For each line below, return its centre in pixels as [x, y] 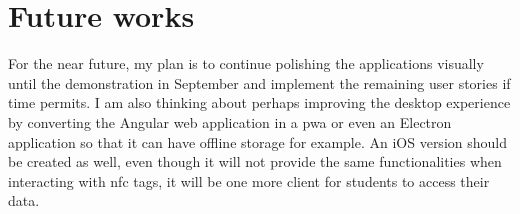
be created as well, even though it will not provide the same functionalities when [255, 161]
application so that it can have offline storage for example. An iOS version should [257, 141]
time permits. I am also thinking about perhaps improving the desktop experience [259, 102]
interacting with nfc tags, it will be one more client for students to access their [249, 180]
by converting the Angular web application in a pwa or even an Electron [230, 121]
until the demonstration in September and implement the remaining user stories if [259, 82]
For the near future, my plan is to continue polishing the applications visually [246, 63]
